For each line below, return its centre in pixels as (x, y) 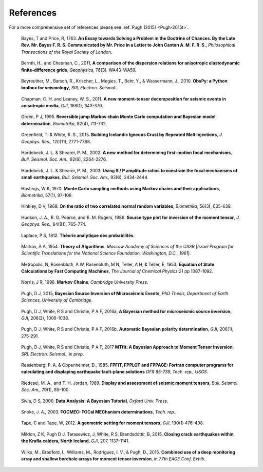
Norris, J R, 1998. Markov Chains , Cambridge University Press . (85, 282)
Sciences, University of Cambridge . (57, 300)
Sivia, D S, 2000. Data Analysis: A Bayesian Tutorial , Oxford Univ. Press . (94, 401)
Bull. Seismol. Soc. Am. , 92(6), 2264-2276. (64, 159)
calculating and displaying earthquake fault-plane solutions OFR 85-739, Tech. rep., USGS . (115, 372)
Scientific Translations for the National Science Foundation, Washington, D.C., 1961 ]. (106, 253)
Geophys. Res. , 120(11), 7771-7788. (56, 141)
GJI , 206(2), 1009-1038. (45, 318)
